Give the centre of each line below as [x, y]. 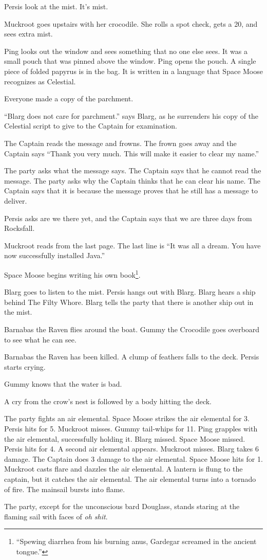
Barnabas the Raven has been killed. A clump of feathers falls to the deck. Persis [132, 357]
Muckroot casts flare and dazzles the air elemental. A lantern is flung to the [123, 469]
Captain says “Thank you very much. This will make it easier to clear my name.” [132, 153]
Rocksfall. [20, 228]
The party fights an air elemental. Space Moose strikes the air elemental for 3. [127, 418]
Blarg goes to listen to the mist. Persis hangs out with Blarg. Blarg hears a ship [130, 292]
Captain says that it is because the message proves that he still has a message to [131, 191]
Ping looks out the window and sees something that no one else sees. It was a [126, 51]
